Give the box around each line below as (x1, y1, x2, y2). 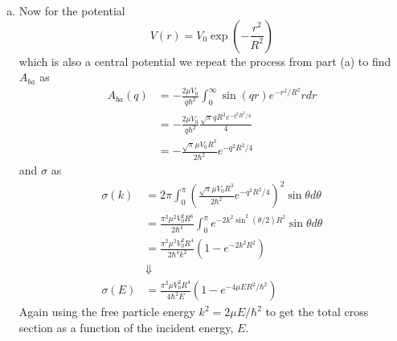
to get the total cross (265, 303, 369, 320)
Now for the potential (18, 2, 125, 18)
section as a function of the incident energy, (18, 318, 234, 335)
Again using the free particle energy (18, 303, 195, 320)
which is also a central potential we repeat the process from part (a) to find (18, 52, 391, 69)
